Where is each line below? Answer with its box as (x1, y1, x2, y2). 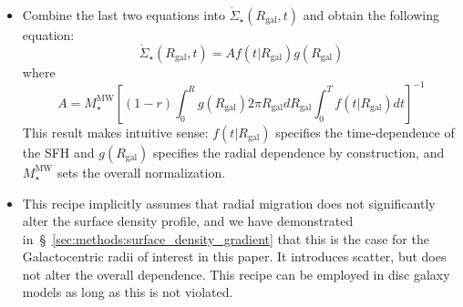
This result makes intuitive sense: (22, 122, 209, 141)
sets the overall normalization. (57, 162, 226, 181)
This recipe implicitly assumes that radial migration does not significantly (22, 193, 436, 212)
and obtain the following (303, 5, 440, 24)
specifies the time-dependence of (275, 122, 455, 141)
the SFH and (22, 142, 95, 161)
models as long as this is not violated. (22, 282, 233, 302)
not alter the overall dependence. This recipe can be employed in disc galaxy (22, 264, 450, 283)
